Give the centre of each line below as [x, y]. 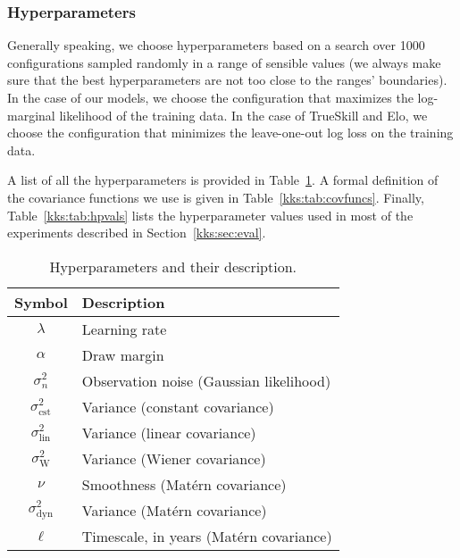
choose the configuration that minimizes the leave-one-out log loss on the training [230, 133]
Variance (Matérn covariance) [174, 510]
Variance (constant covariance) [178, 406]
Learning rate [124, 329]
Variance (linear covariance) [169, 432]
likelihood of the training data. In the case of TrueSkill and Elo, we [243, 115]
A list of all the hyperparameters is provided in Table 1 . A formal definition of [223, 180]
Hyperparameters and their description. [173, 266]
